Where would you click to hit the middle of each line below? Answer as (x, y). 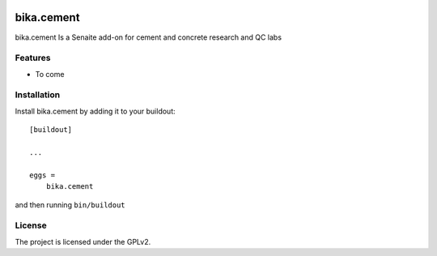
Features (33, 58)
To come (50, 74)
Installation (38, 95)
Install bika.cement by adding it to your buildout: (95, 111)
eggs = (42, 175)
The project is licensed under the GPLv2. (83, 241)
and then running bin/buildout (70, 205)
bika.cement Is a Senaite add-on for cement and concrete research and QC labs (148, 37)
